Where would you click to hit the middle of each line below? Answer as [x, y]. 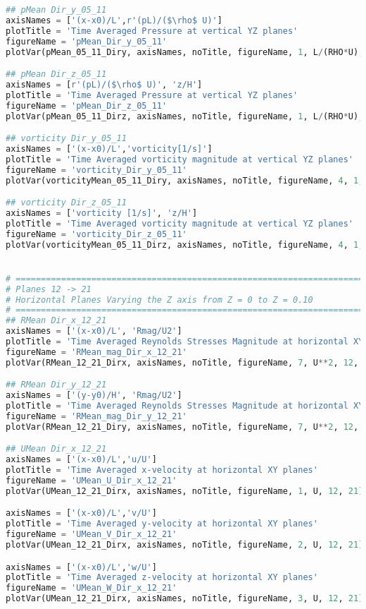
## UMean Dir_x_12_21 [56, 449]
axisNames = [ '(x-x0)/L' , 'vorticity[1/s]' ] [109, 149]
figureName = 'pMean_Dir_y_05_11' [87, 41]
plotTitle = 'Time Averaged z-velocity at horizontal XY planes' [162, 578]
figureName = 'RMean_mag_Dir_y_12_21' [96, 416]
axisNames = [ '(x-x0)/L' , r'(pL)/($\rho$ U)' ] [114, 20]
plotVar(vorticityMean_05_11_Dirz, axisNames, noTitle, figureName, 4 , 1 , [185, 245]
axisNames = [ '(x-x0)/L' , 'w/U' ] [81, 567]
